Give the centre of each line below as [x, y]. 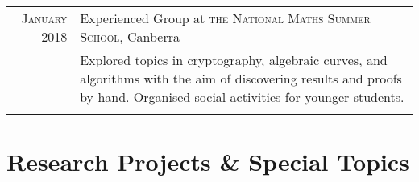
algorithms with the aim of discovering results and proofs [241, 78]
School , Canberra [130, 36]
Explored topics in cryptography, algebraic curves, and [234, 60]
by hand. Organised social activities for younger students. [242, 97]
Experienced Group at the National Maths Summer [225, 18]
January [44, 18]
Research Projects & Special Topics [208, 162]
